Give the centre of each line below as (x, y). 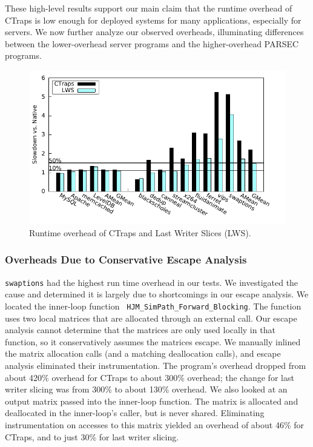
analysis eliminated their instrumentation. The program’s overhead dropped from (156, 366)
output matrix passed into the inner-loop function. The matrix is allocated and (152, 401)
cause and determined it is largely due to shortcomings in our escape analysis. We (157, 294)
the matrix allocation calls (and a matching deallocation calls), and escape (143, 353)
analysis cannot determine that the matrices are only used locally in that (140, 330)
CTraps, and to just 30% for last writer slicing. (92, 436)
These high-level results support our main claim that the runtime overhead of (149, 8)
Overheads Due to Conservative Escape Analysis (126, 260)
